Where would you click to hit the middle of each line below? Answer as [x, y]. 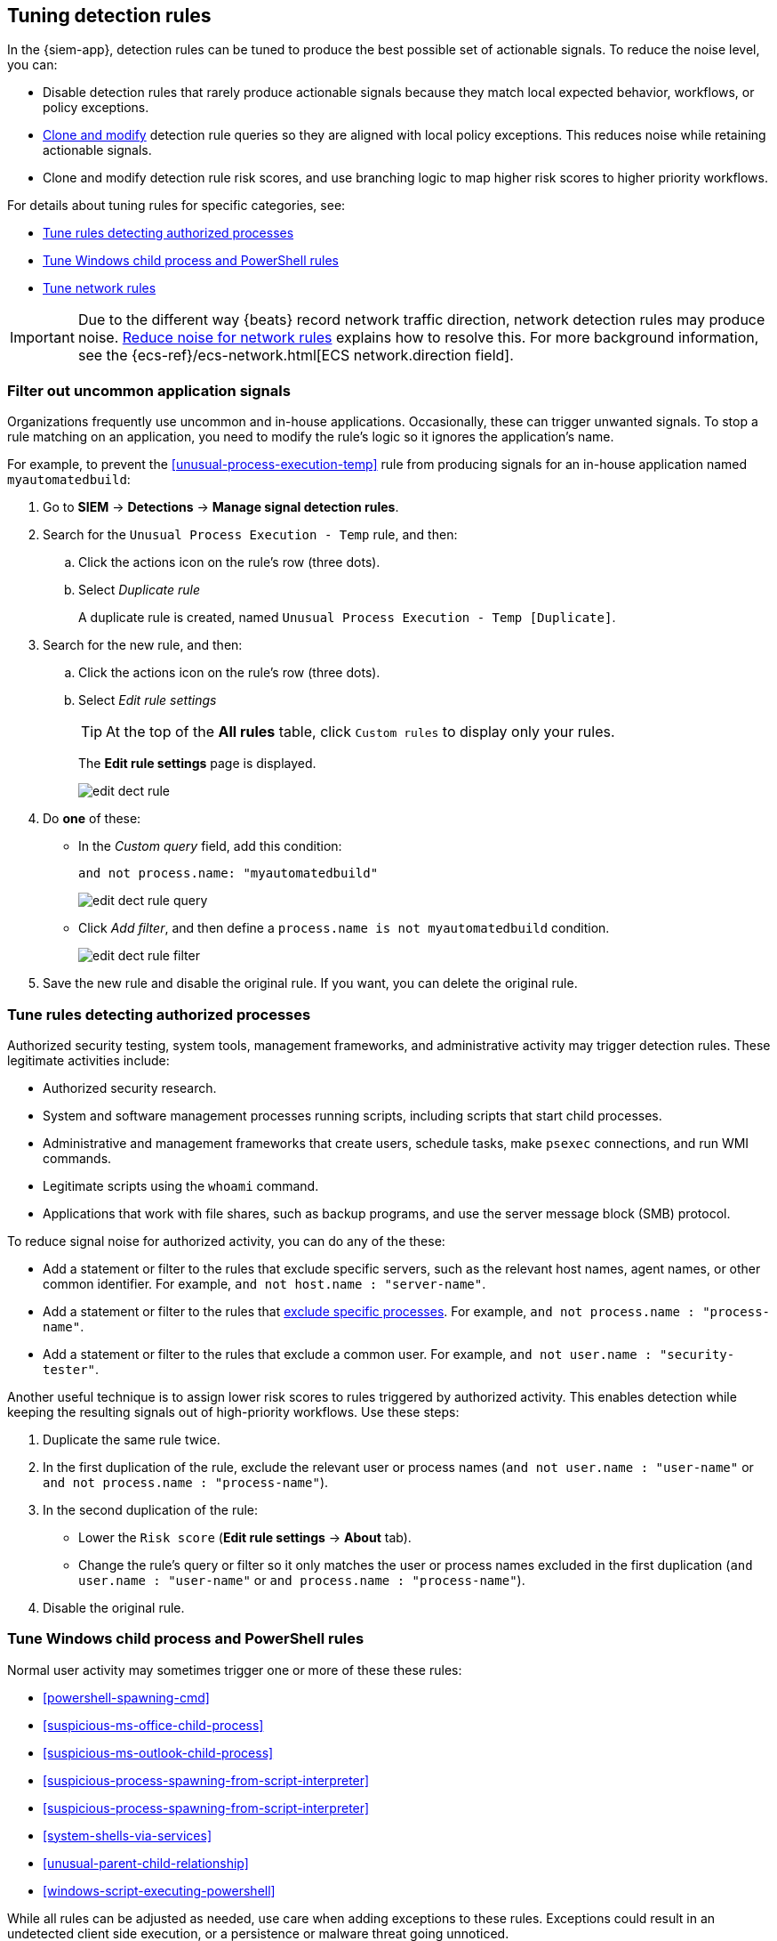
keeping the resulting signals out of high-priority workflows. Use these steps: [233, 1411]
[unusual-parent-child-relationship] [146, 1863]
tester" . [71, 1369]
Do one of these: [92, 819]
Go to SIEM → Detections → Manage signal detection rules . [221, 507]
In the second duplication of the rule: [151, 1509]
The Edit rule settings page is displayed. [197, 764]
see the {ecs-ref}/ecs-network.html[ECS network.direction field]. [296, 356]
